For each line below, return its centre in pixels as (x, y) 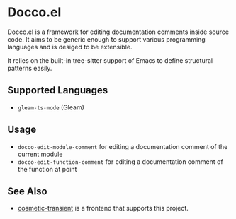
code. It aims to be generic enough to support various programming (106, 39)
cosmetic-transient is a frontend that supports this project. (103, 208)
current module (40, 154)
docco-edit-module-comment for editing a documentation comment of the (123, 146)
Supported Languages (58, 90)
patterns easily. (30, 68)
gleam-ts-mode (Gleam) (51, 107)
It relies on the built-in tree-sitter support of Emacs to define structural (110, 60)
